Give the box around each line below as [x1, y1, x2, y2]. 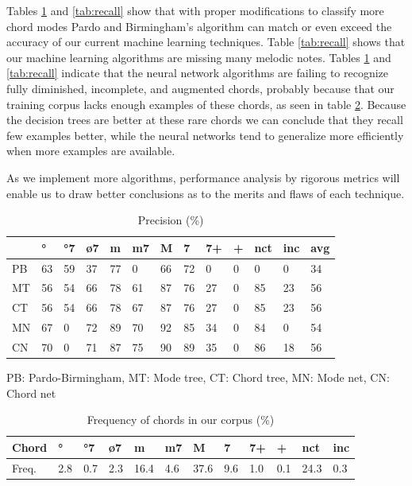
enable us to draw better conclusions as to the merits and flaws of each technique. [6, 185, 405, 201]
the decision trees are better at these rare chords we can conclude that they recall [6, 111, 403, 128]
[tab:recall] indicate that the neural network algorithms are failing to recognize [6, 64, 389, 81]
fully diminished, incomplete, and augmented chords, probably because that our [6, 80, 395, 96]
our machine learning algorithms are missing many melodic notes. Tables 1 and [6, 49, 391, 65]
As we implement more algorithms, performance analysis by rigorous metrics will [6, 169, 400, 185]
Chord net [6, 384, 56, 401]
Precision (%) [137, 212, 204, 228]
